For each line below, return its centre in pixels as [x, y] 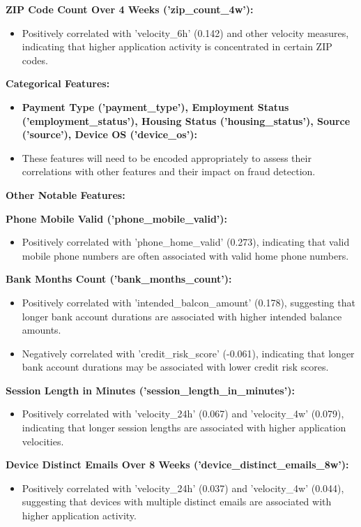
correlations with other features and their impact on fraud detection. [169, 171]
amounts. [41, 330]
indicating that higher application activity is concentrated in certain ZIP [177, 46]
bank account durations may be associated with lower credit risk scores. [175, 367]
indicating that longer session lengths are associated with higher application [184, 428]
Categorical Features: [58, 83]
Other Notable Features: [66, 194]
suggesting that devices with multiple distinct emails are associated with [177, 502]
